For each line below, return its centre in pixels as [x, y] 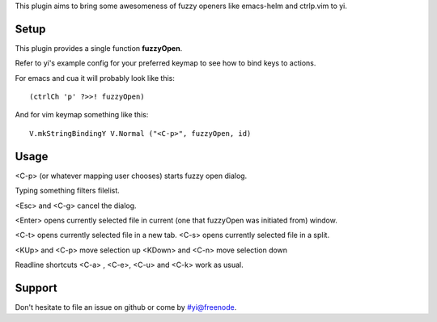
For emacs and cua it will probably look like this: [95, 78]
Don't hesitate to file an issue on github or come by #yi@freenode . [126, 307]
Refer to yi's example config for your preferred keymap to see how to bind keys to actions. [165, 63]
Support [36, 288]
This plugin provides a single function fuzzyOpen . [99, 48]
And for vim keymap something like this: [82, 115]
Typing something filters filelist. [68, 191]
